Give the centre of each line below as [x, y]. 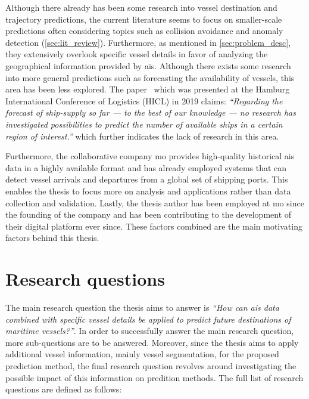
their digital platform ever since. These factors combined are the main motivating [154, 226]
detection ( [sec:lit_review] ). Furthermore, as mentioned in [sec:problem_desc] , [148, 42]
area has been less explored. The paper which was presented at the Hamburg [148, 89]
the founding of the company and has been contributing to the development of [149, 214]
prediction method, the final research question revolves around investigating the [151, 365]
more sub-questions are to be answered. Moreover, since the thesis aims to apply [152, 342]
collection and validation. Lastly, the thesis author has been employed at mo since [155, 202]
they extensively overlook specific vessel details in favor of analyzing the [137, 54]
